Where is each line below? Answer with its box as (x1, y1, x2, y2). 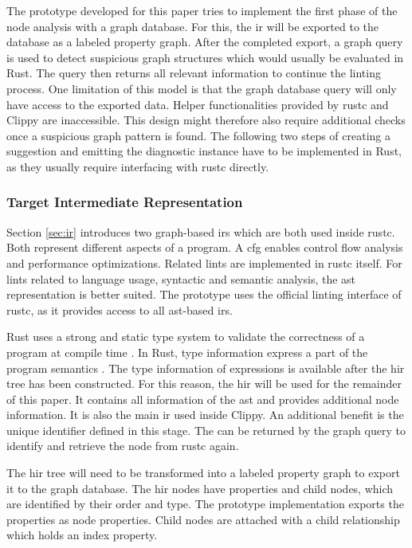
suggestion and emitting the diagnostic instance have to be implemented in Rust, (6, 143, 402, 159)
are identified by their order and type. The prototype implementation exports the (6, 495, 404, 512)
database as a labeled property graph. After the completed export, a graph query (6, 33, 403, 50)
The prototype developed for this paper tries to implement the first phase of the (6, 2, 398, 18)
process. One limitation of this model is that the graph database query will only (6, 80, 397, 96)
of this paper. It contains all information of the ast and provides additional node (6, 390, 399, 407)
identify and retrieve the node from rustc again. (6, 437, 239, 454)
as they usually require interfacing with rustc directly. (6, 158, 269, 174)
